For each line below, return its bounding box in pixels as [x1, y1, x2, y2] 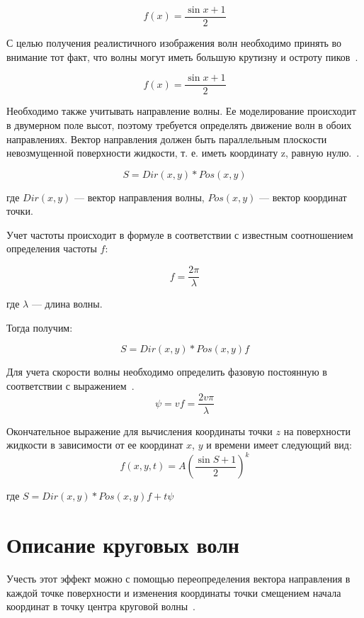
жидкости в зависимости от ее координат [6, 437, 183, 452]
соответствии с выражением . [6, 378, 135, 393]
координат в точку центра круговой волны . [6, 599, 195, 614]
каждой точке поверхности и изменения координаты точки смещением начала [6, 585, 341, 600]
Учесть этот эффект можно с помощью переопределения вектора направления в [6, 571, 351, 585]
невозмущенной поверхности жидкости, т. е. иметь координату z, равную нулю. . [6, 145, 360, 160]
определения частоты [6, 241, 97, 256]
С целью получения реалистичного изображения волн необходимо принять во [6, 35, 342, 50]
